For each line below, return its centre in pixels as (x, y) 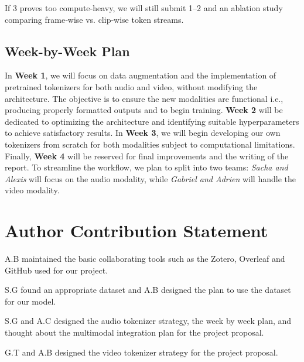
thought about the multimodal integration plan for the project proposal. (134, 332)
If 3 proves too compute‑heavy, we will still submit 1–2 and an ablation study (144, 8)
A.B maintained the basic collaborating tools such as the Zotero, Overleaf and (145, 259)
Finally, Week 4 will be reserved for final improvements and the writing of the (147, 156)
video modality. (32, 190)
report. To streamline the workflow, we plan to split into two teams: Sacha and (146, 167)
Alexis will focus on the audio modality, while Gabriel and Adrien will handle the (150, 178)
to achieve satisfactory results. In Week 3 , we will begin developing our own (143, 133)
